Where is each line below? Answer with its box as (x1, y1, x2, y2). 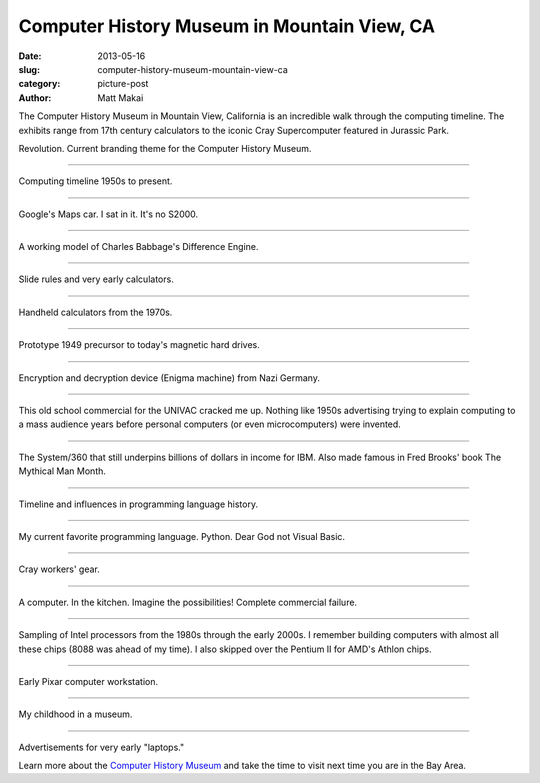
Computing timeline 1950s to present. (18, 175, 173, 187)
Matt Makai (97, 91, 144, 104)
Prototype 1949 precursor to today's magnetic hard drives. (18, 339, 260, 351)
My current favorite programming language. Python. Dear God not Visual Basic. (18, 530, 345, 542)
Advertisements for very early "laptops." (18, 741, 185, 753)
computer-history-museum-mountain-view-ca (97, 63, 289, 75)
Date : (18, 50, 42, 62)
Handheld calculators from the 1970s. (18, 306, 173, 318)
